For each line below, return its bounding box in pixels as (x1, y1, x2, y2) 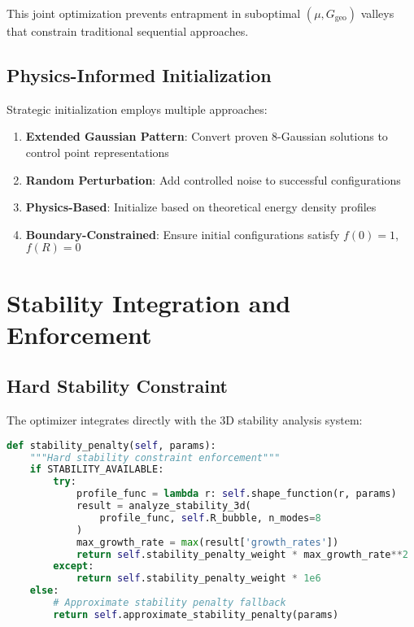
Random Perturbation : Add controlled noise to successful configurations (25, 171, 401, 188)
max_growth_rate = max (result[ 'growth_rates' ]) (76, 536, 339, 548)
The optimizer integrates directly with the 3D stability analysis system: (7, 411, 363, 429)
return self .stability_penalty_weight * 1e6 (76, 573, 321, 585)
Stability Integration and (7, 285, 291, 319)
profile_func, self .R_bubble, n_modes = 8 (99, 512, 321, 524)
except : (53, 560, 94, 573)
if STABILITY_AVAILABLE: (29, 464, 164, 476)
